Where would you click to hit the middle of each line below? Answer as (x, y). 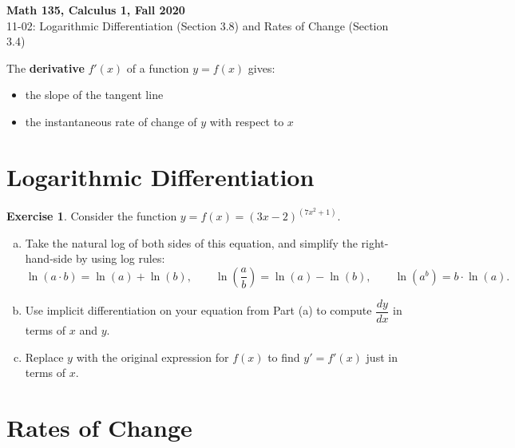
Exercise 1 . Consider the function (92, 216)
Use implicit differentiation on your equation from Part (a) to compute (198, 310)
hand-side (49, 258)
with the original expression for (153, 357)
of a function (158, 67)
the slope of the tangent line (94, 95)
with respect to (247, 121)
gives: (261, 67)
